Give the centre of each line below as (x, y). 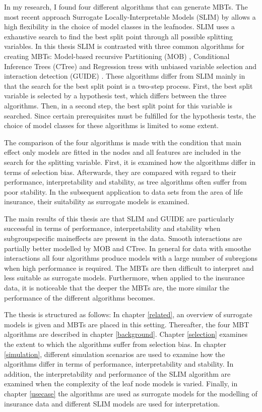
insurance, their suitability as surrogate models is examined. (97, 201)
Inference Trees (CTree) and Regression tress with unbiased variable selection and (130, 66)
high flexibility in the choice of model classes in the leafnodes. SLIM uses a (119, 26)
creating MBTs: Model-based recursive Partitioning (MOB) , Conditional (117, 56)
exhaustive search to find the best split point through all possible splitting (119, 36)
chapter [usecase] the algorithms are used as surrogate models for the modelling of (131, 393)
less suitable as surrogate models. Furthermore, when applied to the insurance (124, 278)
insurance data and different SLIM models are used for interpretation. (112, 403)
